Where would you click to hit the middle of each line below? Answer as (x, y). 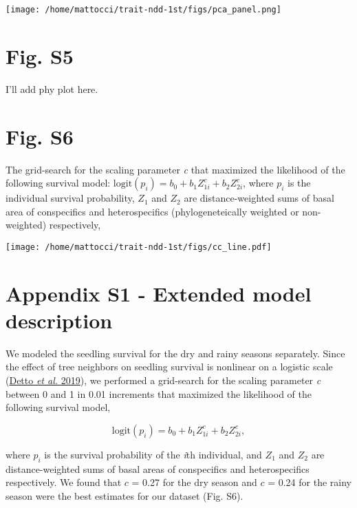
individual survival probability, (70, 198)
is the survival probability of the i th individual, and (153, 454)
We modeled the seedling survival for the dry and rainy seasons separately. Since (175, 353)
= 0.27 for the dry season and (194, 482)
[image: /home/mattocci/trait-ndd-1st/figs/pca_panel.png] (143, 10)
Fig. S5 (40, 55)
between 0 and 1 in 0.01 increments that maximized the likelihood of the (159, 393)
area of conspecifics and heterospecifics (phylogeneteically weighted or (152, 211)
